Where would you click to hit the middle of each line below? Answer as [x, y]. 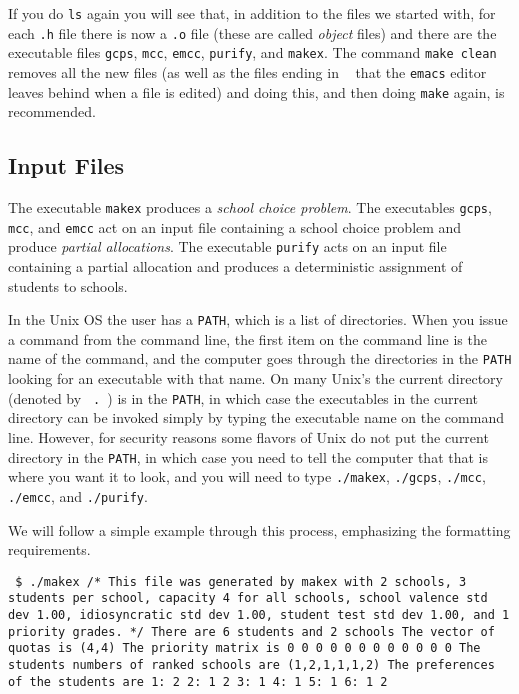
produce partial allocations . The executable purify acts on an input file [227, 246]
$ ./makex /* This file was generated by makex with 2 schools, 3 [241, 581]
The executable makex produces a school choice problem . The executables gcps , [250, 207]
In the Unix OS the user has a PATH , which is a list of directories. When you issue [258, 319]
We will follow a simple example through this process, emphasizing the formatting [259, 529]
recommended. [52, 111]
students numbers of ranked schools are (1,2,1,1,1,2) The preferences [251, 665]
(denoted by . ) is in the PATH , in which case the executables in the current [243, 397]
